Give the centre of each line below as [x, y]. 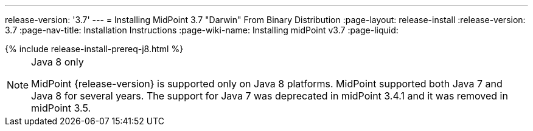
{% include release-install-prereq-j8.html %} [94, 49]
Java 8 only [57, 62]
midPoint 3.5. [61, 108]
